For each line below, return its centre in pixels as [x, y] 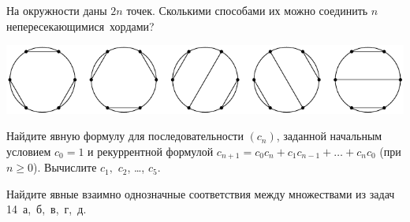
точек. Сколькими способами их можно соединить [247, 10]
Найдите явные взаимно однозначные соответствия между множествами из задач [201, 193]
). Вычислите [65, 167]
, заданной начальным [329, 136]
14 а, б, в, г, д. [47, 209]
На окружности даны [57, 10]
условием [29, 151]
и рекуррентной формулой [151, 151]
